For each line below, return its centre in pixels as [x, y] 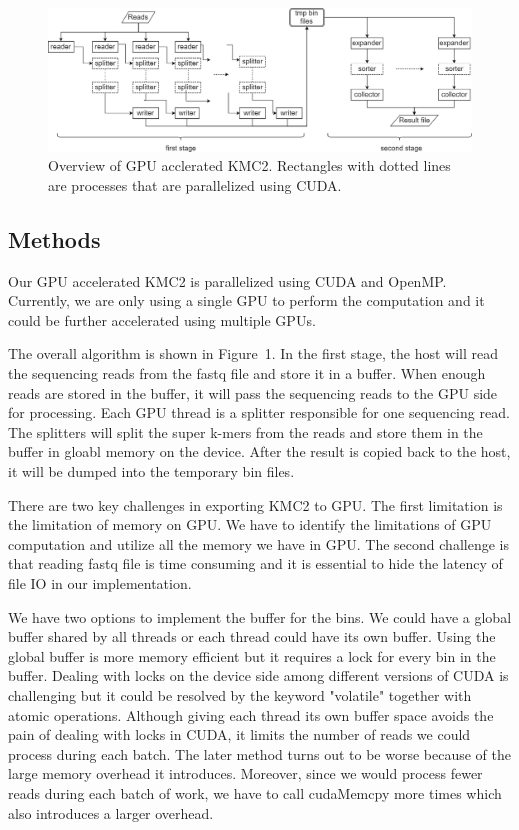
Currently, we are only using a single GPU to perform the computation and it [246, 300]
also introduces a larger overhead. [111, 812]
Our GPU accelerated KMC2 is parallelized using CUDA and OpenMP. [227, 280]
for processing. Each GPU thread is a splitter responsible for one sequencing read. [259, 412]
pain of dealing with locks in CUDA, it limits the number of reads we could [239, 734]
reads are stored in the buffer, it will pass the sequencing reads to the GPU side [253, 392]
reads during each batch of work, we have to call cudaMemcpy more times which [255, 792]
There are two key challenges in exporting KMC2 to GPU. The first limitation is [255, 504]
